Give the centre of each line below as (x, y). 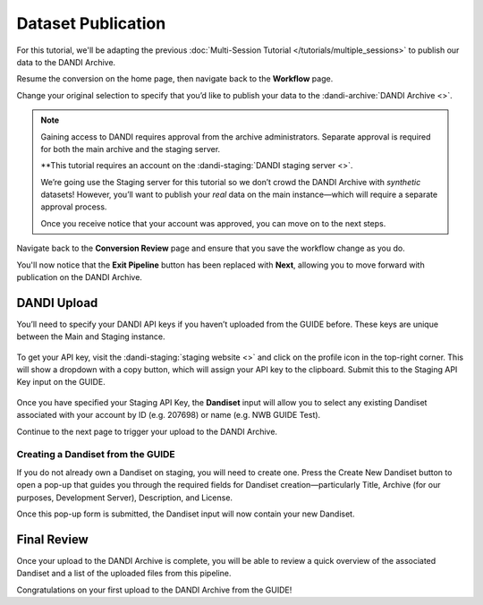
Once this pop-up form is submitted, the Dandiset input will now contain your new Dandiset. (186, 514)
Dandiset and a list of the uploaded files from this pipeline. (124, 574)
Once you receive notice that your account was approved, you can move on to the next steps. (213, 223)
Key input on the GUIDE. (61, 382)
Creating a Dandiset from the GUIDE (96, 455)
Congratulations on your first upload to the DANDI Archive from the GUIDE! (154, 590)
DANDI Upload (57, 303)
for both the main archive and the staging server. (131, 149)
